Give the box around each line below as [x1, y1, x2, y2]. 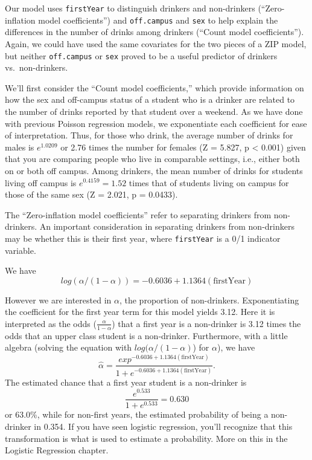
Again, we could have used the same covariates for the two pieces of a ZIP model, [5, 37, 307, 50]
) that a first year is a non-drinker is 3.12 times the [112, 317, 301, 329]
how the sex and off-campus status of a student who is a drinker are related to [5, 93, 295, 106]
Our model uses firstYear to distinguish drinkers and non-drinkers [5, 2, 255, 14]
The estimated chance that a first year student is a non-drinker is [5, 375, 247, 388]
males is [5, 140, 34, 153]
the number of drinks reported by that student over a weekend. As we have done [5, 105, 303, 117]
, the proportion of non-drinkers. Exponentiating [119, 293, 299, 306]
